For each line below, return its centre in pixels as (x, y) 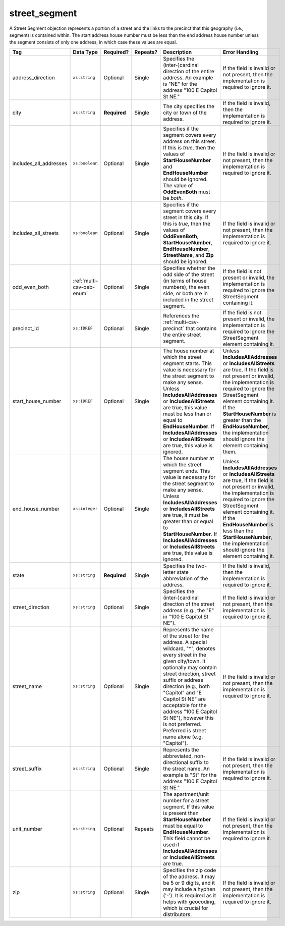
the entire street (182, 335)
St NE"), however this (188, 718)
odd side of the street (189, 274)
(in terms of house (185, 281)
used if (171, 844)
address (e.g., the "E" (189, 610)
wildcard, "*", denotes (189, 648)
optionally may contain (190, 667)
